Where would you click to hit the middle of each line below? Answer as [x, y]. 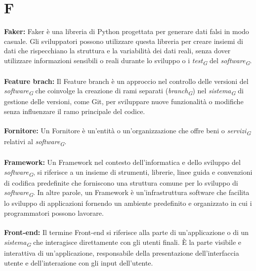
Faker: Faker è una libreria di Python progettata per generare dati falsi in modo [127, 31]
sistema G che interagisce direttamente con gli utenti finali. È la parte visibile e [123, 242]
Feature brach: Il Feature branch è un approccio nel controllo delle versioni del [126, 81]
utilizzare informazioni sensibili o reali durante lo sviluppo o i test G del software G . [128, 61]
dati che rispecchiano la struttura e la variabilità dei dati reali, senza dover [117, 51]
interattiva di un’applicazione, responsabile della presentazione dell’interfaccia [122, 252]
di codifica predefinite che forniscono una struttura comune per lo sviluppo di [121, 182]
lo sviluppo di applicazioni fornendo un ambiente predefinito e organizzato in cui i [128, 203]
